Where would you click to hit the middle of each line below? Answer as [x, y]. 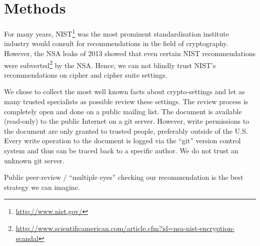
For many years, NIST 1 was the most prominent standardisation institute [117, 33]
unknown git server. [34, 160]
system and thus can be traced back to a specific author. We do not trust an [121, 150]
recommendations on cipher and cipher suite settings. [86, 74]
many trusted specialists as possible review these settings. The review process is [126, 101]
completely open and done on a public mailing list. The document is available [123, 111]
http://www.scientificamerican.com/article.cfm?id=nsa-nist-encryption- [125, 228]
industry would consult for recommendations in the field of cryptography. [116, 43]
